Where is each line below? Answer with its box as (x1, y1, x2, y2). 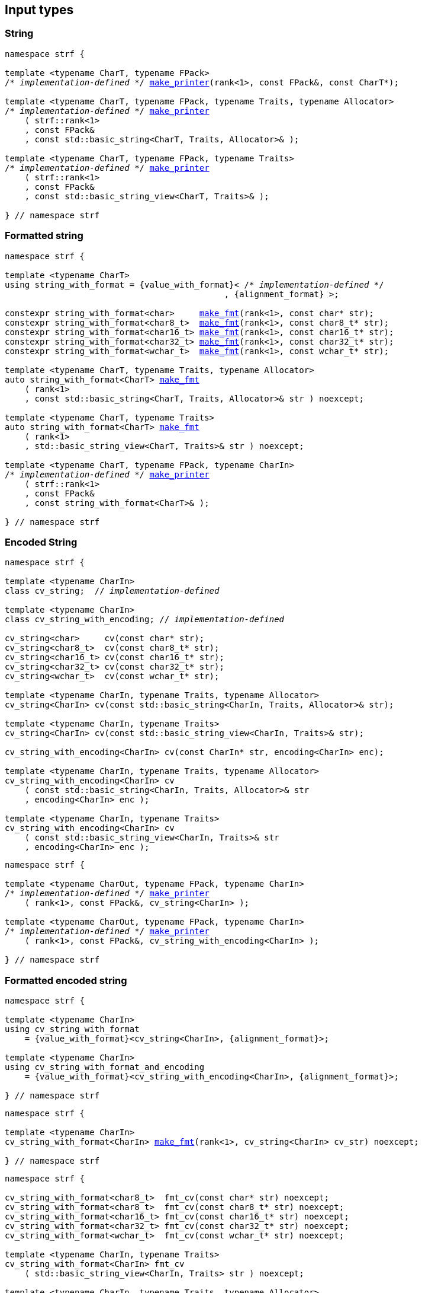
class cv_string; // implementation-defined (5, 586, 220, 596)
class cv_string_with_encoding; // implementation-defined (5, 614, 285, 625)
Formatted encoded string (5, 974, 127, 986)
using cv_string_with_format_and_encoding (5, 1062, 205, 1072)
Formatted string (5, 230, 83, 242)
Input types (5, 2, 74, 17)
